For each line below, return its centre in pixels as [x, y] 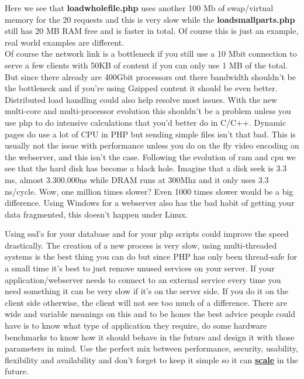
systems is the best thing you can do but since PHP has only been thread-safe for [151, 256]
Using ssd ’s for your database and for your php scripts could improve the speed [147, 234]
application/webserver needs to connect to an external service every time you [143, 279]
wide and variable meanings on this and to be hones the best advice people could [150, 314]
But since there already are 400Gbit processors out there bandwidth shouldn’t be [150, 76]
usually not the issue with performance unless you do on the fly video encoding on [152, 145]
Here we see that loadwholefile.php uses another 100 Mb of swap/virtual [139, 8]
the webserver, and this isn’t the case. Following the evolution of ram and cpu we [150, 156]
